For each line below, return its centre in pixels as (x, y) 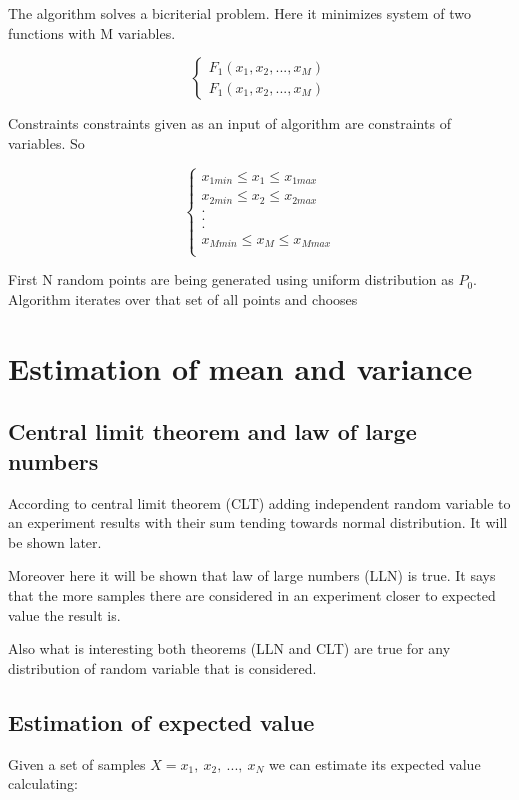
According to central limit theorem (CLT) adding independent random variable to (259, 502)
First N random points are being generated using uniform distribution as (231, 279)
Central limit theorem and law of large (212, 431)
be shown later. (55, 541)
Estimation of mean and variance (240, 367)
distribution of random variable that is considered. (162, 667)
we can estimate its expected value (374, 763)
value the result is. (64, 614)
